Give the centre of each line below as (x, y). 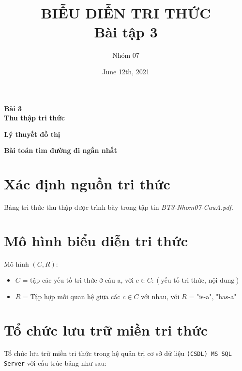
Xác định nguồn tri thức (87, 184)
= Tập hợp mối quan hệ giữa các (72, 296)
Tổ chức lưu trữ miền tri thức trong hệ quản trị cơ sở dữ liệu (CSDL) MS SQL (118, 353)
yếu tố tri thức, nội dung (198, 281)
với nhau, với (160, 296)
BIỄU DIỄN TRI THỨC (126, 13)
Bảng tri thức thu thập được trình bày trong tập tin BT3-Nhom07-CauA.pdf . (119, 207)
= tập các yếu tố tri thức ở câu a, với (78, 280)
